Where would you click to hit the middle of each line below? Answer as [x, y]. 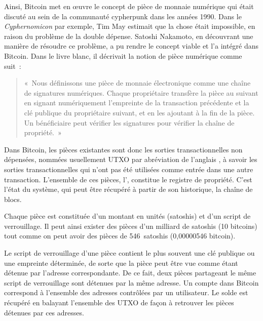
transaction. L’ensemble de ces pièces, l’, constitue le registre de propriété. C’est [128, 179]
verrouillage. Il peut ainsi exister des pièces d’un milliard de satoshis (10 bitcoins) [131, 226]
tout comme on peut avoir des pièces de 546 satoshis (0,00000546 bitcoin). [120, 236]
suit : [13, 66]
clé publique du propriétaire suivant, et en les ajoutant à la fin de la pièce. [139, 112]
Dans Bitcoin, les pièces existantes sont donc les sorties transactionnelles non [123, 149]
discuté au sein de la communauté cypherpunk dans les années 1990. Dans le [123, 16]
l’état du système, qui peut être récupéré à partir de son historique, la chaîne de [128, 189]
